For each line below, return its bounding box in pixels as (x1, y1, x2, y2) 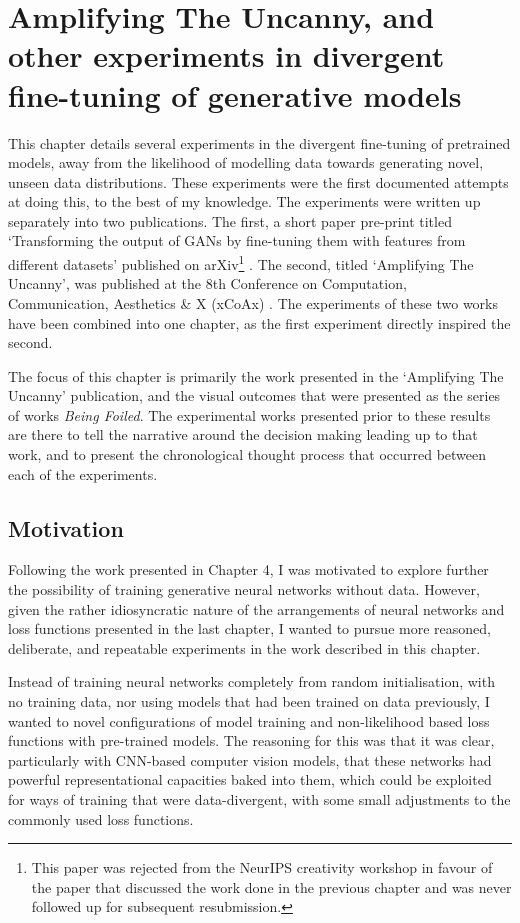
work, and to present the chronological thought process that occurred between (8, 444, 487, 465)
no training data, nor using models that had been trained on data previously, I (8, 691, 490, 712)
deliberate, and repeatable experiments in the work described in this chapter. (8, 637, 481, 658)
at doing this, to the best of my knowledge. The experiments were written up (8, 191, 481, 212)
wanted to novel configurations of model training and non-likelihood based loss (8, 710, 490, 731)
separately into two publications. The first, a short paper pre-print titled (8, 210, 452, 231)
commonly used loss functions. (8, 808, 194, 829)
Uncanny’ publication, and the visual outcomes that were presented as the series (8, 385, 501, 406)
